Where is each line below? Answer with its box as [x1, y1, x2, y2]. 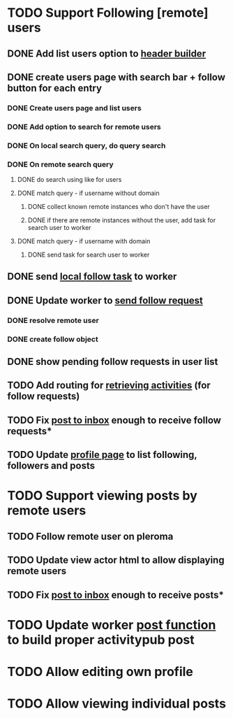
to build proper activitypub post [7, 631, 195, 647]
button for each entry [7, 82, 103, 94]
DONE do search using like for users [17, 175, 122, 184]
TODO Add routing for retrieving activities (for [7, 380, 211, 392]
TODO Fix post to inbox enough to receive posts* [7, 589, 225, 601]
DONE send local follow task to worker [7, 271, 177, 282]
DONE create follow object [7, 334, 99, 344]
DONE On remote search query [7, 159, 114, 169]
